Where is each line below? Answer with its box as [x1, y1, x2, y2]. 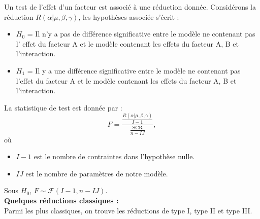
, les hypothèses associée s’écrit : [78, 11, 179, 22]
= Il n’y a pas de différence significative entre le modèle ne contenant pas [27, 28, 255, 39]
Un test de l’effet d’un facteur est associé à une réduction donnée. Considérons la [4, 2, 256, 12]
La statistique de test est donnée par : [4, 102, 122, 113]
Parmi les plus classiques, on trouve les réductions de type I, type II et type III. [4, 205, 252, 215]
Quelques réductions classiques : [4, 195, 119, 206]
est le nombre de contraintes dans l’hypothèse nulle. [34, 151, 195, 162]
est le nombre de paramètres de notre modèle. [25, 168, 168, 178]
